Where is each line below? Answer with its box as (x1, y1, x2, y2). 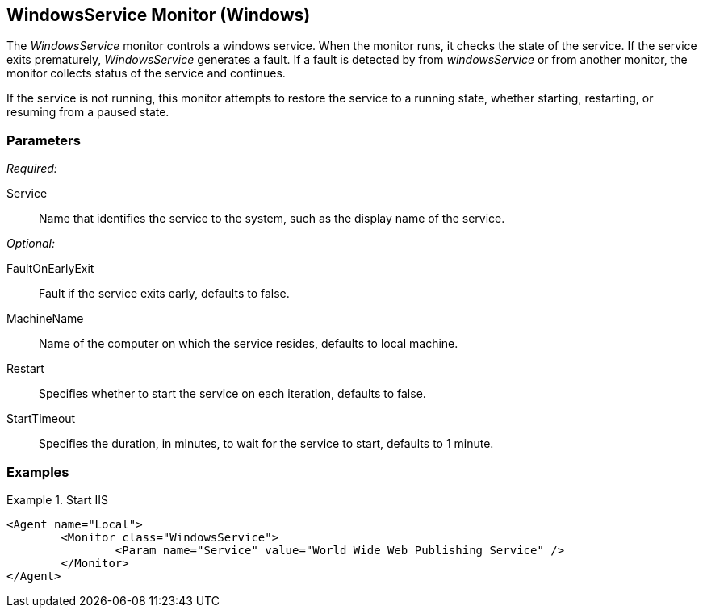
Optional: (6, 236, 55, 251)
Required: (6, 161, 57, 176)
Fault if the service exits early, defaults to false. (39, 286, 290, 301)
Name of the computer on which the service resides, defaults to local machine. (39, 336, 458, 351)
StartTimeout (6, 411, 76, 426)
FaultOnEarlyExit (6, 261, 94, 276)
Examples (6, 463, 69, 480)
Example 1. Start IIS (6, 492, 108, 507)
